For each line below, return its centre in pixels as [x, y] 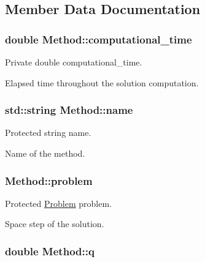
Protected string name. [48, 133]
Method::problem [49, 180]
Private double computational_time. [74, 62]
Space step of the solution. [55, 224]
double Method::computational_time [99, 39]
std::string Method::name [69, 110]
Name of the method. [45, 153]
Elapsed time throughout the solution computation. [102, 82]
